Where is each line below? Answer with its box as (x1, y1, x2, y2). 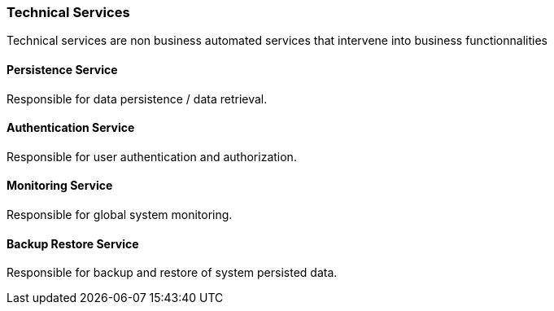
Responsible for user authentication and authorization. (7, 149, 297, 164)
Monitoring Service (7, 178, 113, 193)
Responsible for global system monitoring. (7, 208, 233, 222)
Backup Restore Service (7, 236, 139, 251)
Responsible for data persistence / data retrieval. (7, 91, 268, 106)
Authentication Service (7, 120, 135, 135)
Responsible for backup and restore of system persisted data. (7, 265, 338, 280)
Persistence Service (7, 62, 118, 77)
